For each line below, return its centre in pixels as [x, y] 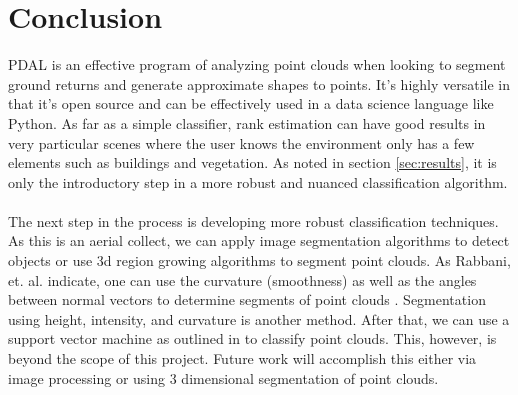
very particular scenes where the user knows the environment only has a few [241, 142]
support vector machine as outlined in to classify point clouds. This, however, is [252, 338]
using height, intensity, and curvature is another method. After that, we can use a [259, 318]
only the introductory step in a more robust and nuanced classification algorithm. [258, 181]
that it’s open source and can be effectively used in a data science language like [251, 103]
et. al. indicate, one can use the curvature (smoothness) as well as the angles [242, 279]
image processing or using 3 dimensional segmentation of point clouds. [223, 377]
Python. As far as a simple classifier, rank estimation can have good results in [247, 122]
